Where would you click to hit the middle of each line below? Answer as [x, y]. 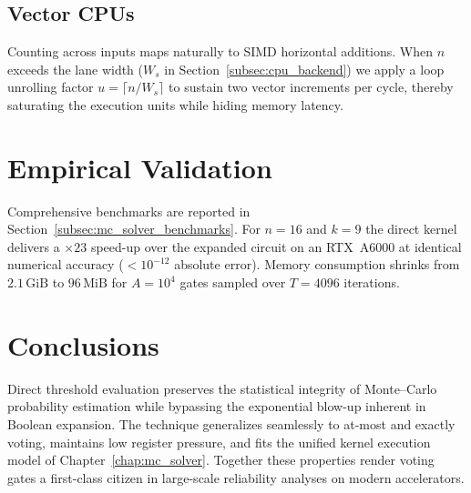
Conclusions [83, 344]
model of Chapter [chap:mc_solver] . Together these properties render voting [221, 460]
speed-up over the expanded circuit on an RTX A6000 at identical [276, 246]
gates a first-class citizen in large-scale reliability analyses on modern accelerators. [236, 477]
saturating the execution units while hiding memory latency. [175, 104]
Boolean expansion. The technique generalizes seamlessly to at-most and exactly [231, 423]
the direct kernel [411, 229]
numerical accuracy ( [66, 264]
